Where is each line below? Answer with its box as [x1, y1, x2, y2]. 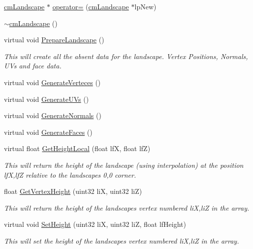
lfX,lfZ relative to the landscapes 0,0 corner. [4, 169, 136, 180]
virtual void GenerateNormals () [4, 110, 101, 121]
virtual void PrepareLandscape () [4, 34, 104, 45]
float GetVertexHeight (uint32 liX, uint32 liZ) [4, 186, 142, 196]
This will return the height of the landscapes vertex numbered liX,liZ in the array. [4, 202, 250, 213]
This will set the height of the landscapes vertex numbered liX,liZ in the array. [4, 235, 239, 246]
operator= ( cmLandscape [52, 1, 129, 11]
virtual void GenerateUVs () [4, 93, 89, 104]
